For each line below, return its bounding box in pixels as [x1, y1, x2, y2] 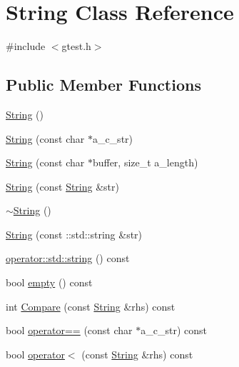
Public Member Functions [6, 74, 201, 96]
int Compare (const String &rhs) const [6, 298, 176, 313]
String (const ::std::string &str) [6, 226, 143, 241]
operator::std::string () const [6, 251, 130, 266]
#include [6, 39, 46, 54]
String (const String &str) [6, 179, 119, 193]
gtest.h [61, 39, 91, 54]
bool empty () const [6, 275, 93, 290]
